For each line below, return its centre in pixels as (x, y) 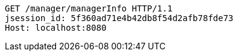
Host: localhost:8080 (56, 28)
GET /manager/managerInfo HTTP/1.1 (89, 8)
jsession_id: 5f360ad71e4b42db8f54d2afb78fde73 (119, 18)
